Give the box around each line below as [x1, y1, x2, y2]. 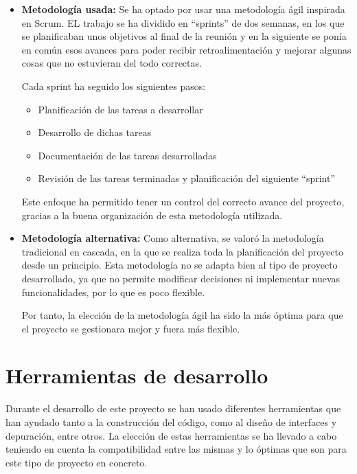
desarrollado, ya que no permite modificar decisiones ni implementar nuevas [21, 271, 341, 285]
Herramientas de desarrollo [5, 361, 268, 390]
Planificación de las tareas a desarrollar [38, 102, 203, 116]
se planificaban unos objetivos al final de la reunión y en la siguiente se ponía [21, 29, 347, 43]
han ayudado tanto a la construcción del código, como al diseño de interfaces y [5, 415, 337, 429]
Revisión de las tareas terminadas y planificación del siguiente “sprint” [38, 171, 336, 185]
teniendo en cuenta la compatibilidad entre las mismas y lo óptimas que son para [5, 442, 347, 456]
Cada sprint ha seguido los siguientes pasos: [21, 78, 206, 93]
